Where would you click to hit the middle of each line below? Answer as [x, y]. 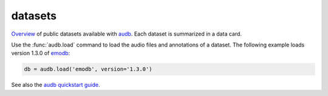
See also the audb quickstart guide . [56, 85]
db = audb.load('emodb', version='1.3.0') [88, 69]
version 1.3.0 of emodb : [41, 53]
